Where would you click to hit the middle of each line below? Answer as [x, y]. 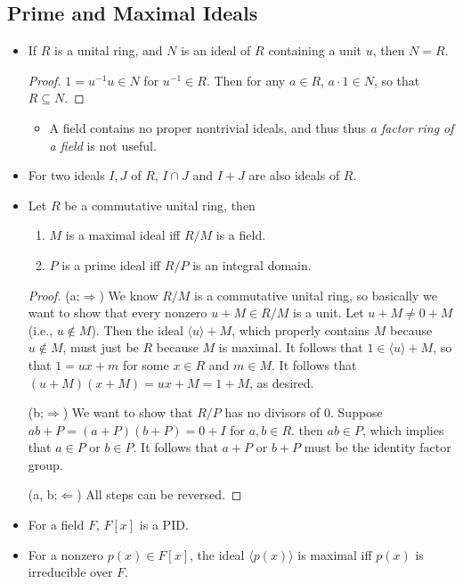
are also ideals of [294, 175]
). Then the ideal [137, 329]
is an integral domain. [252, 264]
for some [146, 364]
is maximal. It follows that [291, 347]
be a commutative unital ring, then [160, 205]
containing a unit [315, 50]
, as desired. [281, 382]
